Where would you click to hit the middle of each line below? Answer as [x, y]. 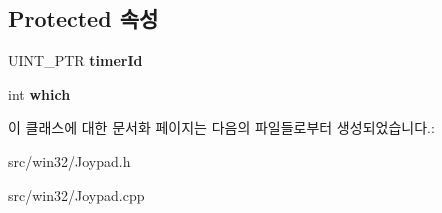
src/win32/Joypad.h [69, 160]
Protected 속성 [83, 18]
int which [39, 93]
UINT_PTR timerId [75, 60]
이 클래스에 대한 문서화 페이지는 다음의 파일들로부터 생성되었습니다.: [221, 127]
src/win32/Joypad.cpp [76, 194]
